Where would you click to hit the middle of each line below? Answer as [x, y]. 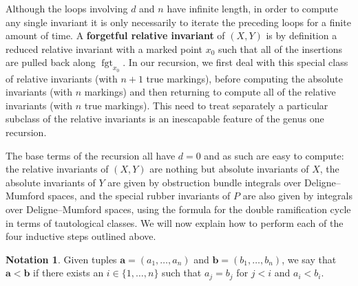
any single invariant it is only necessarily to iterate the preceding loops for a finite [178, 22]
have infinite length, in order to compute [252, 8]
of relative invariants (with [62, 78]
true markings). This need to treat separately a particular [206, 105]
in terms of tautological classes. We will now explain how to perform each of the [175, 222]
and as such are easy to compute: [274, 155]
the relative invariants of [57, 169]
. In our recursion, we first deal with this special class [235, 62]
